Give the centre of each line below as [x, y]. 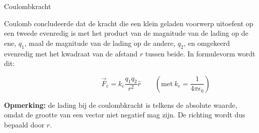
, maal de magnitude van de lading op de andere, [100, 43]
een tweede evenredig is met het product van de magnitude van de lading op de [126, 33]
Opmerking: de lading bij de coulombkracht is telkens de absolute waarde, [121, 105]
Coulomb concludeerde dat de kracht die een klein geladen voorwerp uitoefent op [129, 23]
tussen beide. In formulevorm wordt [200, 53]
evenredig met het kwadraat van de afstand [71, 53]
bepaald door [24, 124]
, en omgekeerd [207, 43]
